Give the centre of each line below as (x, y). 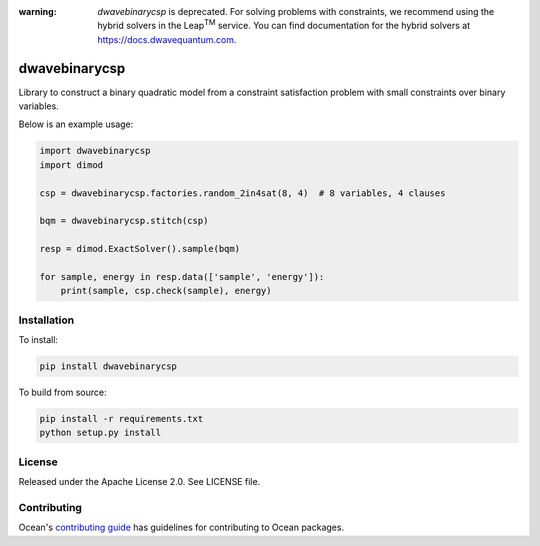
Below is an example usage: (76, 124)
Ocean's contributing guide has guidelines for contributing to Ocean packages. (181, 527)
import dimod (71, 164)
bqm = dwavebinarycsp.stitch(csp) (124, 221)
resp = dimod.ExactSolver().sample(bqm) (139, 249)
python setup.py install (100, 433)
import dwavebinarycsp (95, 151)
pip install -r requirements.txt (121, 419)
